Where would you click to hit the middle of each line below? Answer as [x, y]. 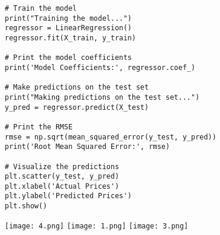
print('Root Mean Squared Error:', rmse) [88, 147]
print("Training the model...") [68, 18]
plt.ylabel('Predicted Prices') [68, 196]
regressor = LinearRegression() [68, 28]
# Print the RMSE [39, 127]
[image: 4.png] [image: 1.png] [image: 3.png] [97, 226]
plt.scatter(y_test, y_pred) [62, 177]
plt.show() [26, 206]
